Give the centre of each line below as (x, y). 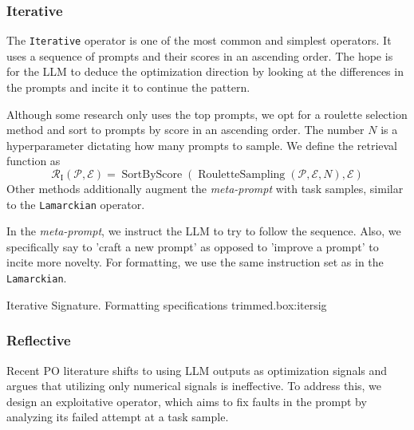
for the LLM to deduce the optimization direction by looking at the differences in (205, 71)
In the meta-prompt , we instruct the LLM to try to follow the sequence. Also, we (204, 231)
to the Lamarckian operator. (76, 204)
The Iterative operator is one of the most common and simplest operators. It (199, 40)
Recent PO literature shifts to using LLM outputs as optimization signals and (197, 370)
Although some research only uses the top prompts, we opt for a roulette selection (207, 114)
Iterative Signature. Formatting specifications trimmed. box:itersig (167, 304)
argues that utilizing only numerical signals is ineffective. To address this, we (194, 386)
